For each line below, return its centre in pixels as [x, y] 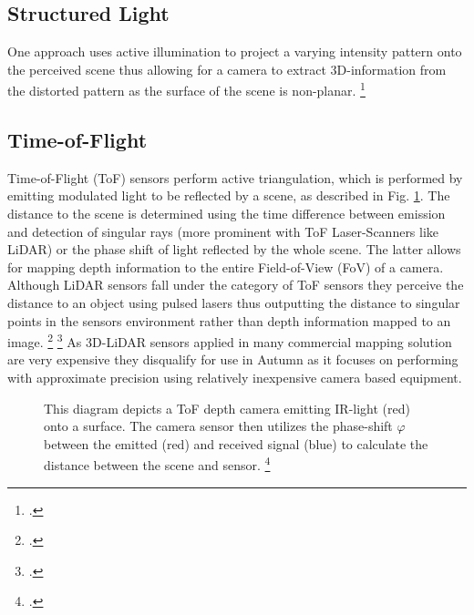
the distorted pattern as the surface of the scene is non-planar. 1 [186, 89]
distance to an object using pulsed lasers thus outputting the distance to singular [234, 302]
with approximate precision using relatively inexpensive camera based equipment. [235, 378]
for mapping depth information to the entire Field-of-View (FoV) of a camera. [226, 266]
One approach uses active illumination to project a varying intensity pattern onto [235, 51]
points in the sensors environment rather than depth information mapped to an [229, 320]
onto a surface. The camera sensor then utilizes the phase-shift [218, 426]
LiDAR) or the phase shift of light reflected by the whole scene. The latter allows [234, 249]
